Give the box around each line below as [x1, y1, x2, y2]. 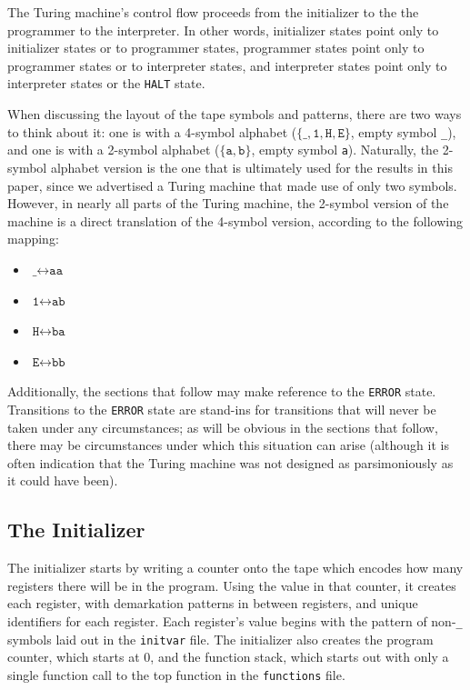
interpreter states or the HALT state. [7, 74, 205, 93]
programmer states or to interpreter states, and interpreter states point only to [7, 55, 447, 75]
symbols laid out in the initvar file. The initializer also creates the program [7, 629, 434, 648]
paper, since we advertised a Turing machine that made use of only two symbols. [7, 175, 457, 195]
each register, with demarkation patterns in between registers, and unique [7, 594, 418, 613]
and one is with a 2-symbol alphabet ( [7, 140, 220, 159]
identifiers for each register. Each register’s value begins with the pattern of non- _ [7, 611, 463, 630]
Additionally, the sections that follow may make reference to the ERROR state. [7, 382, 436, 401]
